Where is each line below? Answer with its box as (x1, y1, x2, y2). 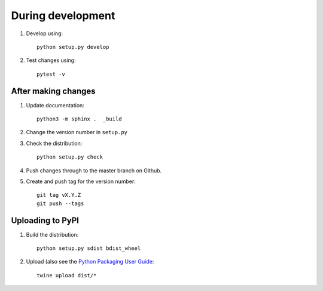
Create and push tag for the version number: (26, 178, 136, 185)
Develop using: (26, 30, 63, 37)
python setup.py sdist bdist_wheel (36, 245, 141, 252)
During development (11, 9, 115, 22)
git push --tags (36, 200, 84, 207)
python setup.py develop (36, 44, 109, 50)
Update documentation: (26, 101, 85, 109)
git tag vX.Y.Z (36, 191, 81, 199)
